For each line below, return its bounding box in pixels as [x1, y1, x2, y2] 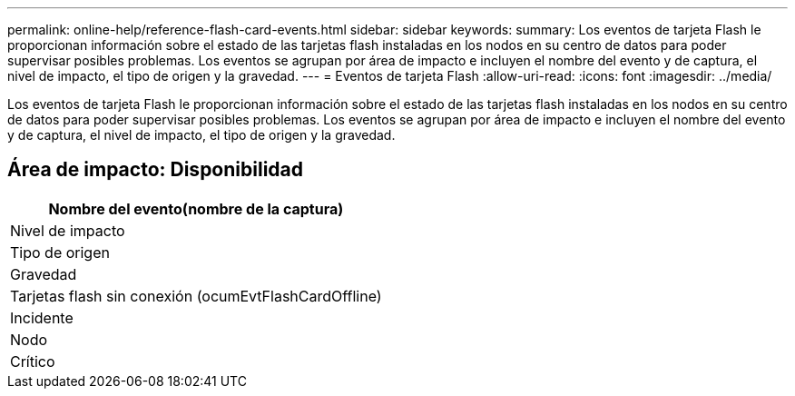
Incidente [10, 308, 74, 327]
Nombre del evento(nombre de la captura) [48, 199, 344, 218]
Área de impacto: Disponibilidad [7, 158, 303, 182]
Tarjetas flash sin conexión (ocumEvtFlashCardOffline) [10, 286, 382, 305]
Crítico [10, 351, 55, 371]
